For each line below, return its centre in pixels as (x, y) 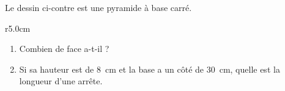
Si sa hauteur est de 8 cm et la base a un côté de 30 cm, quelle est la (150, 69)
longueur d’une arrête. (61, 81)
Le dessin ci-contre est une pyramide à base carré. (98, 7)
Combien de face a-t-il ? (64, 49)
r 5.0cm (18, 28)
